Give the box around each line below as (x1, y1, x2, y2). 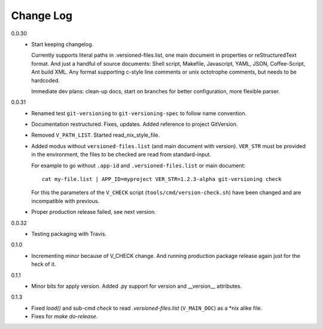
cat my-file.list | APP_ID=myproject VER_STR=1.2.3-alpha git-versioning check (42, 176, 282, 183)
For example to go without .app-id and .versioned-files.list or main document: (31, 162, 246, 169)
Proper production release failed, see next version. (31, 208, 157, 216)
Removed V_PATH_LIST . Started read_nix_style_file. (31, 131, 160, 139)
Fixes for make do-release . (31, 313, 98, 320)
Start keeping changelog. (31, 41, 94, 48)
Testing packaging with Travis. (31, 230, 107, 237)
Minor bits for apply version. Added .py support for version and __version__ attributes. (31, 282, 242, 290)
